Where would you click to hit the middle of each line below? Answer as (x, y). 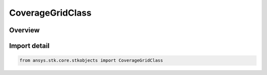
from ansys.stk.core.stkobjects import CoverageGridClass (91, 61)
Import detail (29, 46)
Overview (24, 30)
